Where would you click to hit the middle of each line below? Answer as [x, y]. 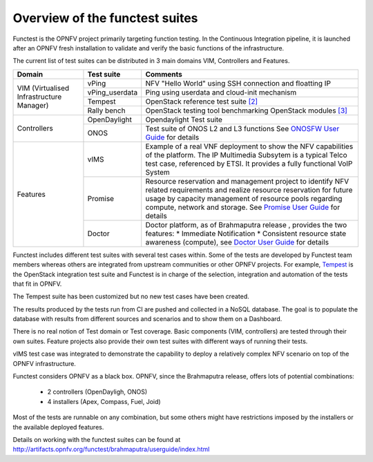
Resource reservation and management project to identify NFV [247, 181]
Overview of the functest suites [105, 18]
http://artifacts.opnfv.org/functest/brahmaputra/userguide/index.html [111, 450]
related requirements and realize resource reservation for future [249, 190]
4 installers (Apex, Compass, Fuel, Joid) [104, 401]
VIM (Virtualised [43, 88]
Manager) [33, 106]
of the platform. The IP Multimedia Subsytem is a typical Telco [247, 155]
